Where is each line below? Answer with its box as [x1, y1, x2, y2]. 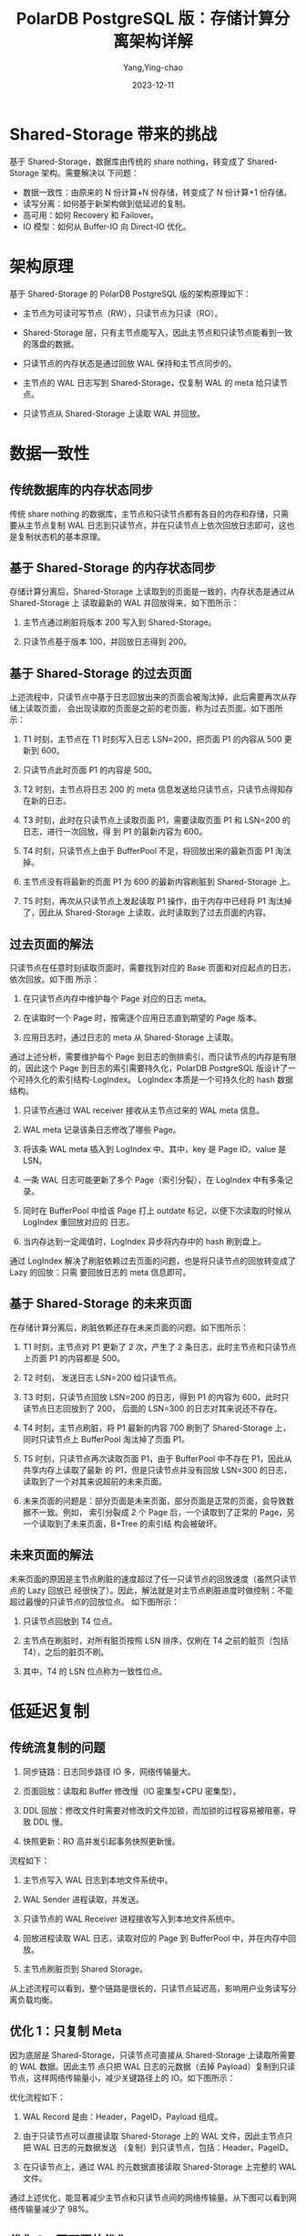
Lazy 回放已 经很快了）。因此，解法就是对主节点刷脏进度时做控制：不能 [26, 1585, 294, 1596]
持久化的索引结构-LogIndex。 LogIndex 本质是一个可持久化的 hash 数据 [25, 1074, 293, 1086]
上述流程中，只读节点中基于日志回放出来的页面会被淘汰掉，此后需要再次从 [9, 692, 289, 702]
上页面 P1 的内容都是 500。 [22, 1352, 126, 1364]
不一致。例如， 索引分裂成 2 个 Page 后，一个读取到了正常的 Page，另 [30, 1506, 296, 1517]
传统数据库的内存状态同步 [9, 483, 153, 498]
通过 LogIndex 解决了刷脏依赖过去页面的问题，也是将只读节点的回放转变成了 [9, 1255, 296, 1266]
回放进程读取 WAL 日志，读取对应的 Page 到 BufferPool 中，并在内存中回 [22, 1932, 297, 1943]
